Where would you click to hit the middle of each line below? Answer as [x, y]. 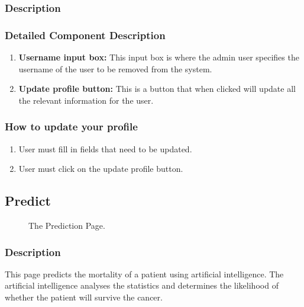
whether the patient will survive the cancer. [84, 297]
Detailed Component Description [85, 35]
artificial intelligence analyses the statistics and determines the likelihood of [142, 285]
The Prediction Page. [67, 226]
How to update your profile [71, 127]
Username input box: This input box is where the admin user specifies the [159, 57]
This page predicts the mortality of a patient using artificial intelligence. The [144, 274]
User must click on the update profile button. [101, 169]
